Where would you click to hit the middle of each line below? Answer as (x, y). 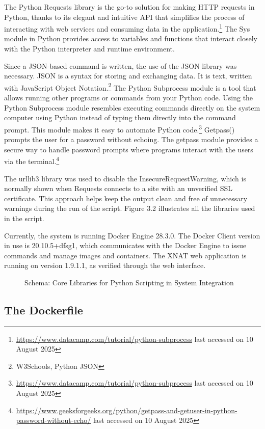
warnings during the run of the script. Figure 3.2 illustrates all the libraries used (130, 208)
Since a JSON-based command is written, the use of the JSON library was (121, 65)
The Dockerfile (44, 310)
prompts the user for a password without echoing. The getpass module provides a (131, 139)
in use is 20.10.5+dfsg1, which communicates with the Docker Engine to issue (125, 245)
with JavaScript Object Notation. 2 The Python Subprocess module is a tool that (130, 87)
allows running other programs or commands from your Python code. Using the (129, 98)
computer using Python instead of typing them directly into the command (120, 117)
